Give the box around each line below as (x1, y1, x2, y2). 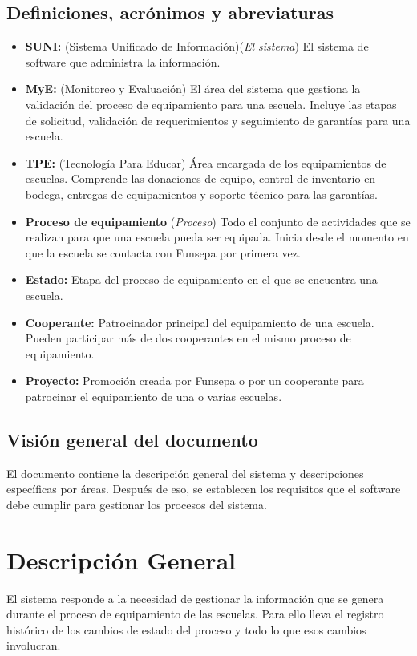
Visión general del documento (6, 427, 258, 452)
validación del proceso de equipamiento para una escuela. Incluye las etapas (25, 95, 397, 112)
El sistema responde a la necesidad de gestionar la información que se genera (6, 589, 384, 606)
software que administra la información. (25, 53, 221, 70)
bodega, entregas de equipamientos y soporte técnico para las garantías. (25, 185, 378, 202)
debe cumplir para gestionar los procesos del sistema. (6, 496, 267, 512)
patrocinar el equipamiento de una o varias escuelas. (25, 387, 282, 404)
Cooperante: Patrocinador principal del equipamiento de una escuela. (25, 314, 374, 330)
